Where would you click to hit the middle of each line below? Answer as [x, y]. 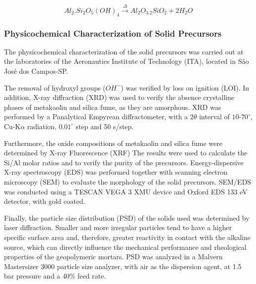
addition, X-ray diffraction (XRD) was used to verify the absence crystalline [119, 97]
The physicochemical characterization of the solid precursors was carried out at [124, 51]
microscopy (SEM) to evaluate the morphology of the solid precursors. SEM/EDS [128, 181]
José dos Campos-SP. [36, 71]
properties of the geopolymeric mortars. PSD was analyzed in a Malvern [113, 257]
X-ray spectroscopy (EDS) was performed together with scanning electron [116, 172]
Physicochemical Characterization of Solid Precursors [113, 33]
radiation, [42, 126]
